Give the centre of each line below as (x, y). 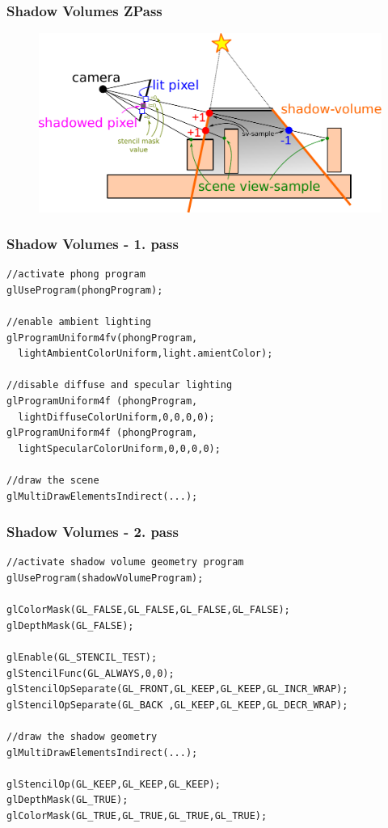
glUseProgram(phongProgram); (85, 290)
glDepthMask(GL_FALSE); (70, 625)
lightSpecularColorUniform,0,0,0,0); (119, 448)
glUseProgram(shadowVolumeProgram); (105, 579)
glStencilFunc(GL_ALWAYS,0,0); (91, 673)
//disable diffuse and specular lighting (120, 385)
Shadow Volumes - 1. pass (93, 244)
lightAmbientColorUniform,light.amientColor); (145, 354)
